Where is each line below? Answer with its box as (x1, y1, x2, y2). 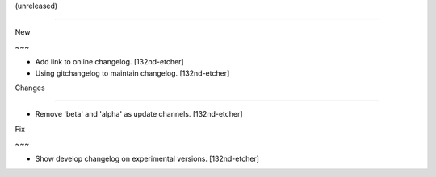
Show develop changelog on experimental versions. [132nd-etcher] (35, 154, 260, 163)
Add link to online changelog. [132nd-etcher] (35, 57, 185, 67)
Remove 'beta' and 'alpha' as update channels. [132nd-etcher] (35, 109, 243, 119)
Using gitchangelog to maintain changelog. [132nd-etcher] (35, 68, 230, 78)
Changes (15, 83, 45, 93)
